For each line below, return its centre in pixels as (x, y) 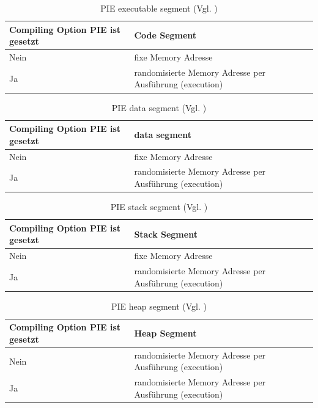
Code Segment (165, 35)
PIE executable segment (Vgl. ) (159, 8)
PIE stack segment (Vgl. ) (159, 207)
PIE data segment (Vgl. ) (159, 107)
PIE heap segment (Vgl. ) (159, 306)
